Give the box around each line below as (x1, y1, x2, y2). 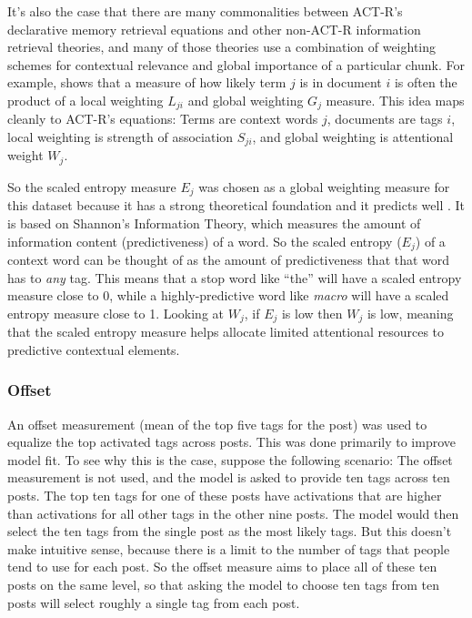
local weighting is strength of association (7, 127, 234, 147)
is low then (281, 303, 343, 322)
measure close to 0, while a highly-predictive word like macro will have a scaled (7, 286, 449, 305)
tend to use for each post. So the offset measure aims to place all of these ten (7, 557, 437, 576)
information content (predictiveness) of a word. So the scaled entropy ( (7, 231, 402, 250)
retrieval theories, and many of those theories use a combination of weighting (7, 37, 437, 56)
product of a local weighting (7, 90, 164, 109)
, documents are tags (326, 109, 443, 128)
